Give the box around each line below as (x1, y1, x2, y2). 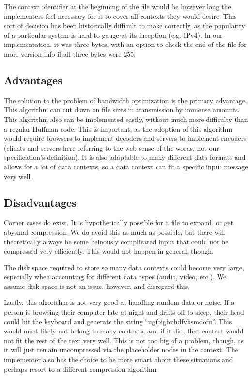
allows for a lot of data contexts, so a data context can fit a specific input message (4, 161, 248, 171)
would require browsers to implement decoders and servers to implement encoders (4, 133, 247, 143)
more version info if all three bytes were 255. (4, 48, 136, 59)
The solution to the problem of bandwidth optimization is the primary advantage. (4, 95, 247, 105)
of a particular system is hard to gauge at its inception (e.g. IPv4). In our (4, 30, 223, 40)
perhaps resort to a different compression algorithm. (4, 363, 158, 374)
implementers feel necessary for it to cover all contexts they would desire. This (4, 11, 237, 21)
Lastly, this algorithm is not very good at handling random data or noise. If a (4, 297, 235, 307)
